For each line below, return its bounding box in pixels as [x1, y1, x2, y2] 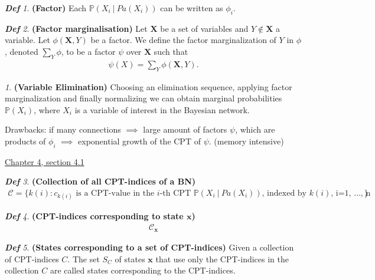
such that [154, 45, 188, 57]
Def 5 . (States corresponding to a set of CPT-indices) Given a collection [5, 241, 294, 253]
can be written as [160, 2, 223, 14]
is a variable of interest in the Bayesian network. [74, 103, 250, 116]
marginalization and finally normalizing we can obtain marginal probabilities [5, 92, 282, 104]
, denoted [5, 45, 38, 57]
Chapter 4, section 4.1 [5, 155, 84, 167]
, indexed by [262, 189, 307, 197]
